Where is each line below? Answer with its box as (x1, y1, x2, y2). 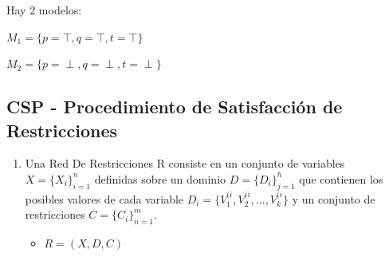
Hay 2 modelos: (6, 2, 82, 18)
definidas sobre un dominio (94, 170, 226, 187)
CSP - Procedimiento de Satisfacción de (6, 94, 343, 119)
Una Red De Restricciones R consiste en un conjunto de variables (25, 155, 345, 172)
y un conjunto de (292, 190, 375, 207)
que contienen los (299, 170, 383, 187)
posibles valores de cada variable (25, 190, 184, 207)
